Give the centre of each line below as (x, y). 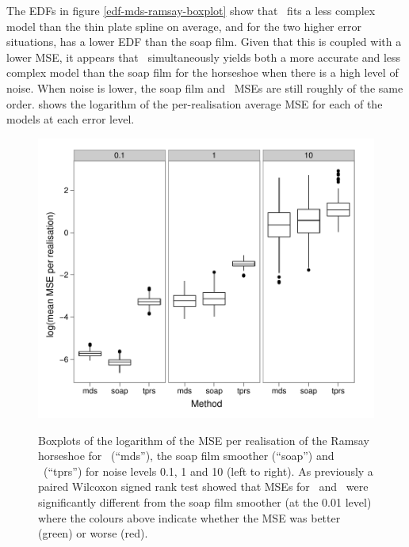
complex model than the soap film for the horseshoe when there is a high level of (203, 72)
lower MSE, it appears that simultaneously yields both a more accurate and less (204, 57)
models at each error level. (71, 119)
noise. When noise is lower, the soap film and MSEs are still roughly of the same (205, 87)
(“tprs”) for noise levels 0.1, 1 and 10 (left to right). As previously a (208, 471)
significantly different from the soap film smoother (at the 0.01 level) (205, 502)
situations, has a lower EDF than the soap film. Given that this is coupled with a (204, 42)
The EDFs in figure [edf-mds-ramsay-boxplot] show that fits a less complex (191, 10)
